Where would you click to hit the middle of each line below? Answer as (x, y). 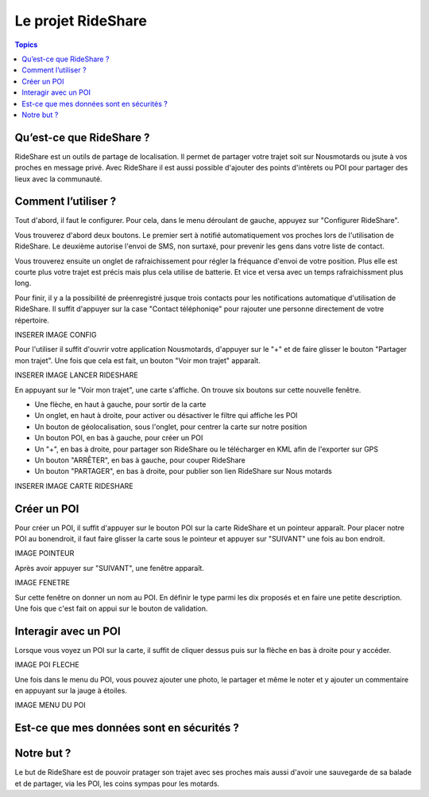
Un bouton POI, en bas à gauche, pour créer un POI (119, 438)
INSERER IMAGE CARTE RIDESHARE (74, 486)
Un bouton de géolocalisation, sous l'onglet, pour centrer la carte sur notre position (171, 427)
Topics (26, 45)
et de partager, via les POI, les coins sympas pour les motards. (117, 783)
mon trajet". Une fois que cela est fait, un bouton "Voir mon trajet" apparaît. (138, 360)
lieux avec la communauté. (58, 178)
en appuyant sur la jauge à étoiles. (71, 691)
